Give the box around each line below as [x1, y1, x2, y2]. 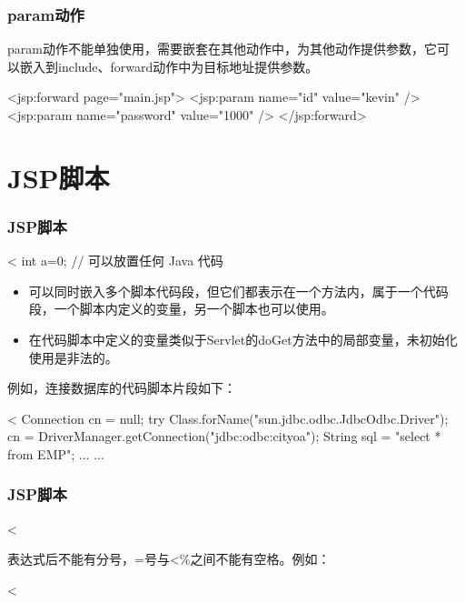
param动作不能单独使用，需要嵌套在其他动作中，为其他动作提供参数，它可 [7, 39, 450, 58]
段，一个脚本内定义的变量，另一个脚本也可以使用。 [28, 299, 334, 318]
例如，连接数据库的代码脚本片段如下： [7, 378, 236, 397]
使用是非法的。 [28, 347, 118, 367]
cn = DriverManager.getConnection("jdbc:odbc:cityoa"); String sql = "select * [7, 427, 441, 446]
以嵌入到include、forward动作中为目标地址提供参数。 [7, 56, 319, 75]
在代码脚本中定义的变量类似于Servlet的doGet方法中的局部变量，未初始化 [28, 329, 458, 348]
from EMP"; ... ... [7, 444, 104, 463]
